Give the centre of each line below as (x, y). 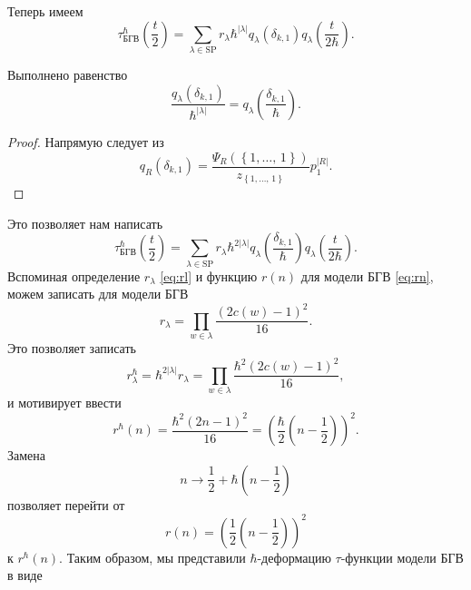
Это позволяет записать (72, 348)
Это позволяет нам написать (85, 223)
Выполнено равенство (68, 74)
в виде (25, 575)
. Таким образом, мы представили (152, 557)
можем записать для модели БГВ (98, 294)
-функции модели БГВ (402, 557)
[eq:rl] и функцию (209, 275)
